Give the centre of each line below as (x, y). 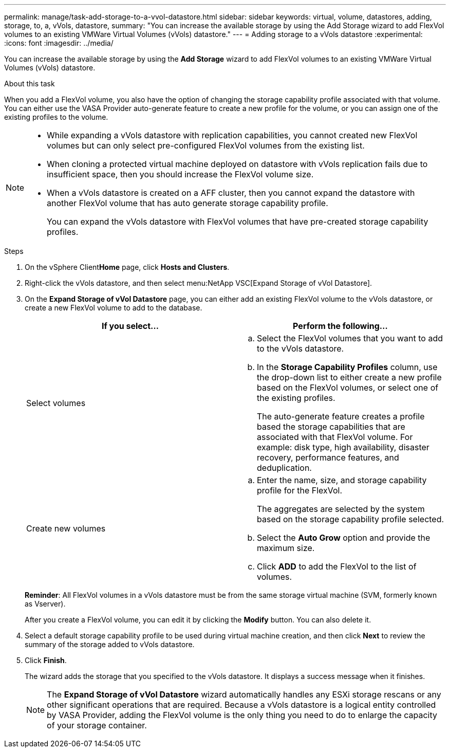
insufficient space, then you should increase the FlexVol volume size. (180, 174)
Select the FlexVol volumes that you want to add (350, 338)
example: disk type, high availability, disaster (343, 447)
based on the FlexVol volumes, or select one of (348, 388)
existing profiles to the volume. (56, 117)
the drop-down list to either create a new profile (349, 377)
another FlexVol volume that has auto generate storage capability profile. (188, 203)
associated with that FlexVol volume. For (335, 437)
